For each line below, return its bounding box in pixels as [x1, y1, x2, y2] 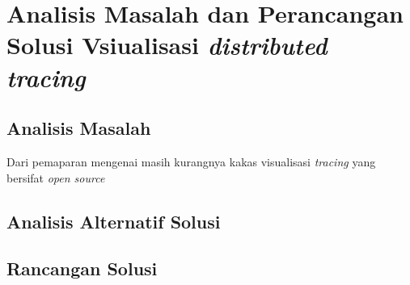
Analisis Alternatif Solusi [6, 208, 221, 233]
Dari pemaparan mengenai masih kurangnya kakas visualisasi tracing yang [6, 153, 376, 170]
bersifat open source [6, 169, 105, 186]
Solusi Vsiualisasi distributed [6, 28, 328, 62]
